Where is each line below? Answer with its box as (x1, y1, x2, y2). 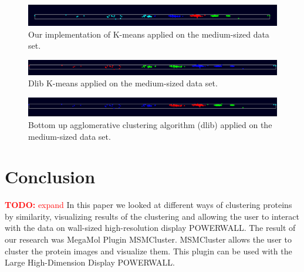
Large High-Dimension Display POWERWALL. (5, 256, 175, 268)
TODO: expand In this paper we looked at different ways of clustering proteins (5, 199, 292, 211)
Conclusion (5, 164, 96, 189)
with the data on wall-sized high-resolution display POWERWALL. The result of (5, 221, 296, 234)
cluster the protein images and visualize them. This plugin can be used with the (5, 244, 292, 257)
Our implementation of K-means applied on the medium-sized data (28, 28, 269, 40)
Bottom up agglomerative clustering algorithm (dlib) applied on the (28, 118, 272, 130)
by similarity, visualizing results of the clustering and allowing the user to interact (5, 210, 299, 222)
